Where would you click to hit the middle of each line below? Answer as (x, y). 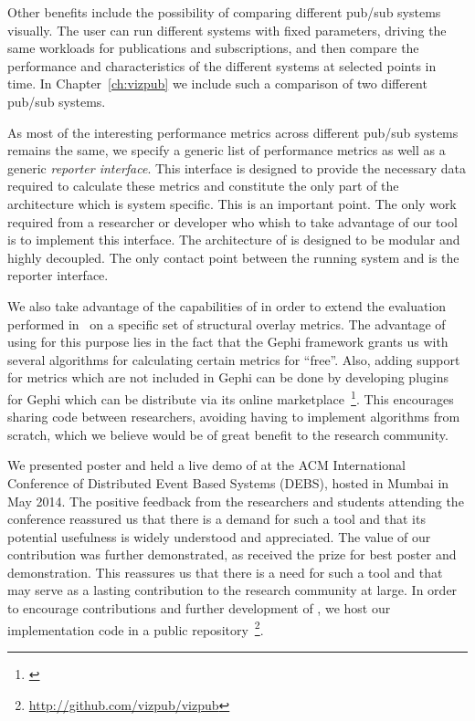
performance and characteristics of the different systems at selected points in (222, 65)
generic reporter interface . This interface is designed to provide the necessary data (237, 167)
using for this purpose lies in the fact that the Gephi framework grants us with (228, 342)
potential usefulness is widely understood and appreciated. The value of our (219, 536)
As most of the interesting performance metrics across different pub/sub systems (233, 132)
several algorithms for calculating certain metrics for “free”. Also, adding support (234, 359)
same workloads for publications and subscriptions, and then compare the (213, 48)
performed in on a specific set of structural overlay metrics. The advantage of (227, 324)
